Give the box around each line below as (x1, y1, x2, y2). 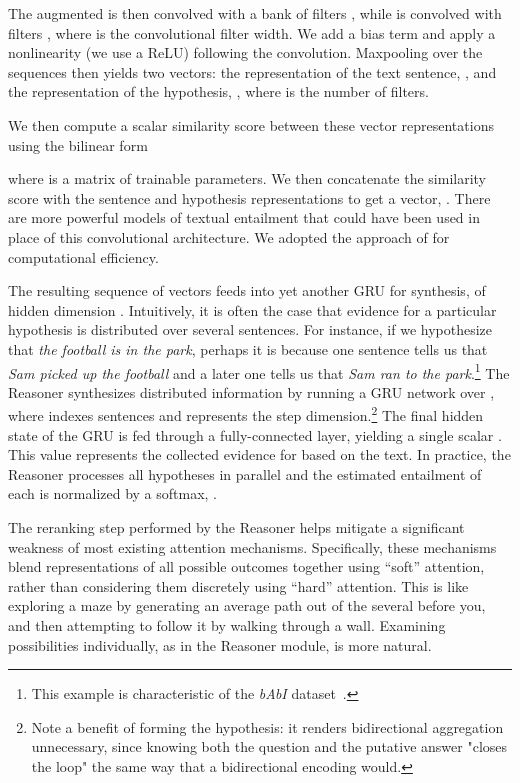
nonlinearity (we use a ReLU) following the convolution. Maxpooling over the (8, 42, 483, 63)
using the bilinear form (8, 134, 148, 155)
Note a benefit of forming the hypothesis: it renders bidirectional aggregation (31, 716, 504, 737)
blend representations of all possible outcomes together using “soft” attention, (8, 556, 485, 577)
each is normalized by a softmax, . (8, 483, 218, 504)
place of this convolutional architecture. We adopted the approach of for (8, 226, 450, 247)
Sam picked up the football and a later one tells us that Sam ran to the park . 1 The (8, 359, 510, 383)
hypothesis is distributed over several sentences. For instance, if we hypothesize (8, 319, 493, 340)
